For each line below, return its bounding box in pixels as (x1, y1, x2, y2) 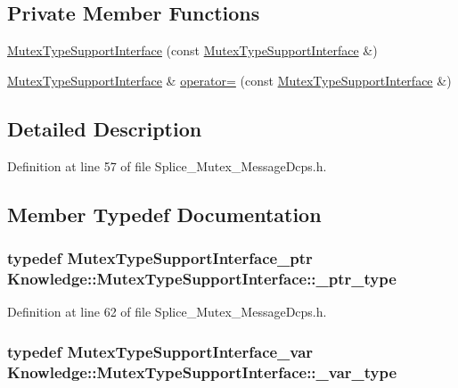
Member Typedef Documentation (7, 200, 322, 227)
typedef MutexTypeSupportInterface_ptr (7, 246, 313, 268)
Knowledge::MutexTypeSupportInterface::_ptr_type (7, 267, 397, 289)
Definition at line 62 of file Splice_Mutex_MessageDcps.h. (7, 302, 327, 321)
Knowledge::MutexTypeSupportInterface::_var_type (7, 360, 397, 383)
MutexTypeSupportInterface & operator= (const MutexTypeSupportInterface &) (7, 70, 452, 89)
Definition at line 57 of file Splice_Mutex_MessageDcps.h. (7, 156, 327, 175)
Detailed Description (7, 114, 202, 142)
